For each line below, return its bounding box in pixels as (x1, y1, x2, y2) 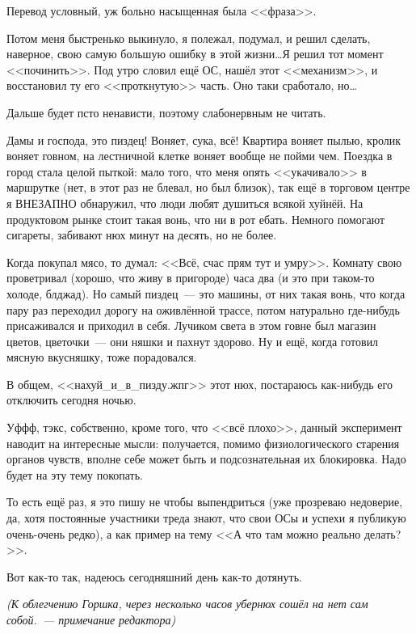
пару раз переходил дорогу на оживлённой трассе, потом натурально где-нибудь (6, 301, 400, 318)
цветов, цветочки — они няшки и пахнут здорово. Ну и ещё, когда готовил (6, 332, 379, 349)
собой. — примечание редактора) (6, 611, 176, 628)
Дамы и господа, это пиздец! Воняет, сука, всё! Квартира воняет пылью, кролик (6, 131, 401, 148)
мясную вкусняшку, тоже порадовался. (6, 349, 197, 366)
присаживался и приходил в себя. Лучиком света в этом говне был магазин (6, 317, 376, 334)
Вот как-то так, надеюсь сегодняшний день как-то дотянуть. (6, 568, 302, 585)
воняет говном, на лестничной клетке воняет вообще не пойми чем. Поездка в (6, 147, 393, 164)
